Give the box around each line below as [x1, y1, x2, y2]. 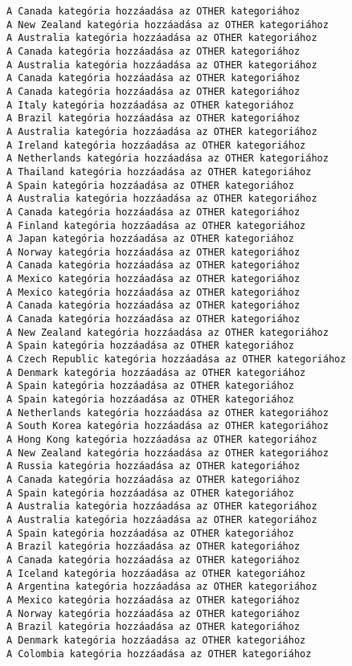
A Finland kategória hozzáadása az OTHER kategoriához [6, 219, 306, 231]
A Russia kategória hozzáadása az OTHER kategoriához [6, 460, 301, 472]
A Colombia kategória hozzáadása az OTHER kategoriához [6, 648, 312, 660]
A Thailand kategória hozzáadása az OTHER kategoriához [6, 165, 312, 178]
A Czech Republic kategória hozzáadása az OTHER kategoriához [6, 353, 346, 366]
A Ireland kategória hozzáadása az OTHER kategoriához [6, 139, 306, 151]
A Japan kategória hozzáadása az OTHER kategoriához [6, 233, 294, 245]
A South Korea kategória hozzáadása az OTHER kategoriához [6, 420, 329, 432]
